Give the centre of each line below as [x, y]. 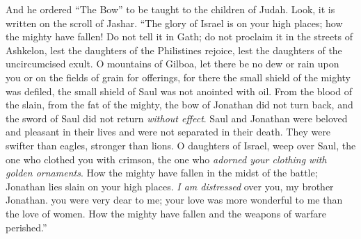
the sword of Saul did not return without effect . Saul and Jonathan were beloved [177, 118]
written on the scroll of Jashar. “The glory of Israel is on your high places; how [174, 23]
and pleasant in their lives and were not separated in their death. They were [168, 132]
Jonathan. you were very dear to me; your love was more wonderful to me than [174, 200]
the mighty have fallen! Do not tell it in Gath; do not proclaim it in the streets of [179, 36]
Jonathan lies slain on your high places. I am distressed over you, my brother [170, 186]
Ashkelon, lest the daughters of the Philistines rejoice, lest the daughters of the [174, 50]
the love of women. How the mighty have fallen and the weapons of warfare [166, 213]
